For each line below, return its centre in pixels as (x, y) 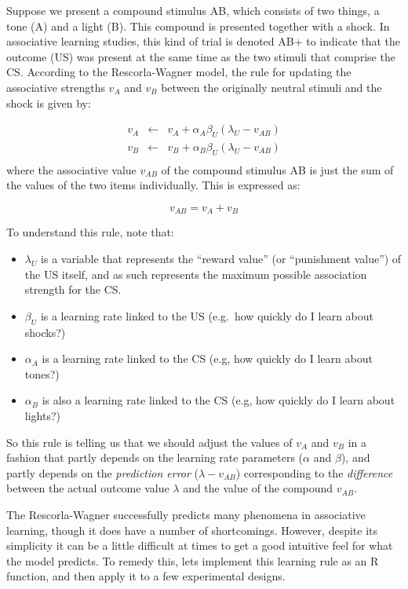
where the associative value (71, 169)
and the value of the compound (258, 488)
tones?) (42, 373)
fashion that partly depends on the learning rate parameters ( (155, 457)
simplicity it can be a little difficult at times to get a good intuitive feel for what (200, 545)
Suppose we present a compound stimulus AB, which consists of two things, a (193, 10)
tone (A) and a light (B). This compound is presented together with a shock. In (198, 26)
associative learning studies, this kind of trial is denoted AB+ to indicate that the (204, 41)
